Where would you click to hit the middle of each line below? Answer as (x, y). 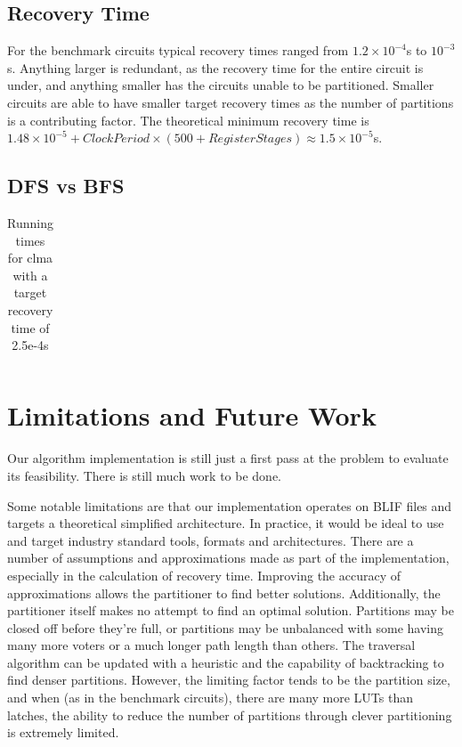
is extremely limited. (63, 732)
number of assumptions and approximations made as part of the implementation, (228, 558)
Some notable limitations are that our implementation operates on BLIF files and (230, 505)
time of (30, 327)
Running (30, 222)
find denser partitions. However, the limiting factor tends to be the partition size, (229, 680)
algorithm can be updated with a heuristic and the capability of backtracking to (226, 662)
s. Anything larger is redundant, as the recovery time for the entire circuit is (215, 67)
